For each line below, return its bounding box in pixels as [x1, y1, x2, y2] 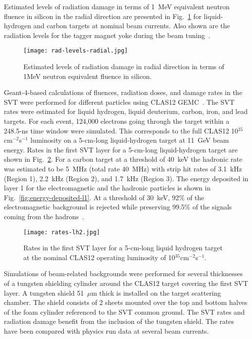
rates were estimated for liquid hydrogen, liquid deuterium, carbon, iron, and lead [4, 106, 248, 116]
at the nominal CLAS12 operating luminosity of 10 [23, 252, 175, 262]
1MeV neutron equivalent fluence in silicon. [23, 71, 152, 81]
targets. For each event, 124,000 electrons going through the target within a [4, 116, 230, 126]
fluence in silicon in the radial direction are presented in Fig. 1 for [4, 11, 202, 21]
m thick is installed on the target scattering [91, 287, 221, 298]
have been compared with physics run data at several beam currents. [4, 325, 209, 336]
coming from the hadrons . [4, 211, 84, 221]
